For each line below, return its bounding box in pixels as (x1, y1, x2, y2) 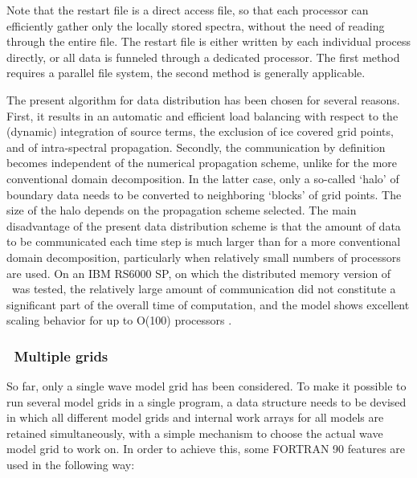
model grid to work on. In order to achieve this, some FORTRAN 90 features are (6, 440, 406, 457)
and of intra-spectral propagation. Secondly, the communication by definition (6, 138, 386, 155)
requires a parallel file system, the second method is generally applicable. (6, 64, 366, 81)
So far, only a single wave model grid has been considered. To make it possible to (6, 378, 407, 394)
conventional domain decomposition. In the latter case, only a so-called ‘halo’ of (6, 170, 399, 186)
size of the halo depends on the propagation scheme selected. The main (6, 202, 357, 219)
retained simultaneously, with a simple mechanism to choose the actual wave (6, 424, 383, 441)
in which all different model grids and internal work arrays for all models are (6, 409, 384, 426)
